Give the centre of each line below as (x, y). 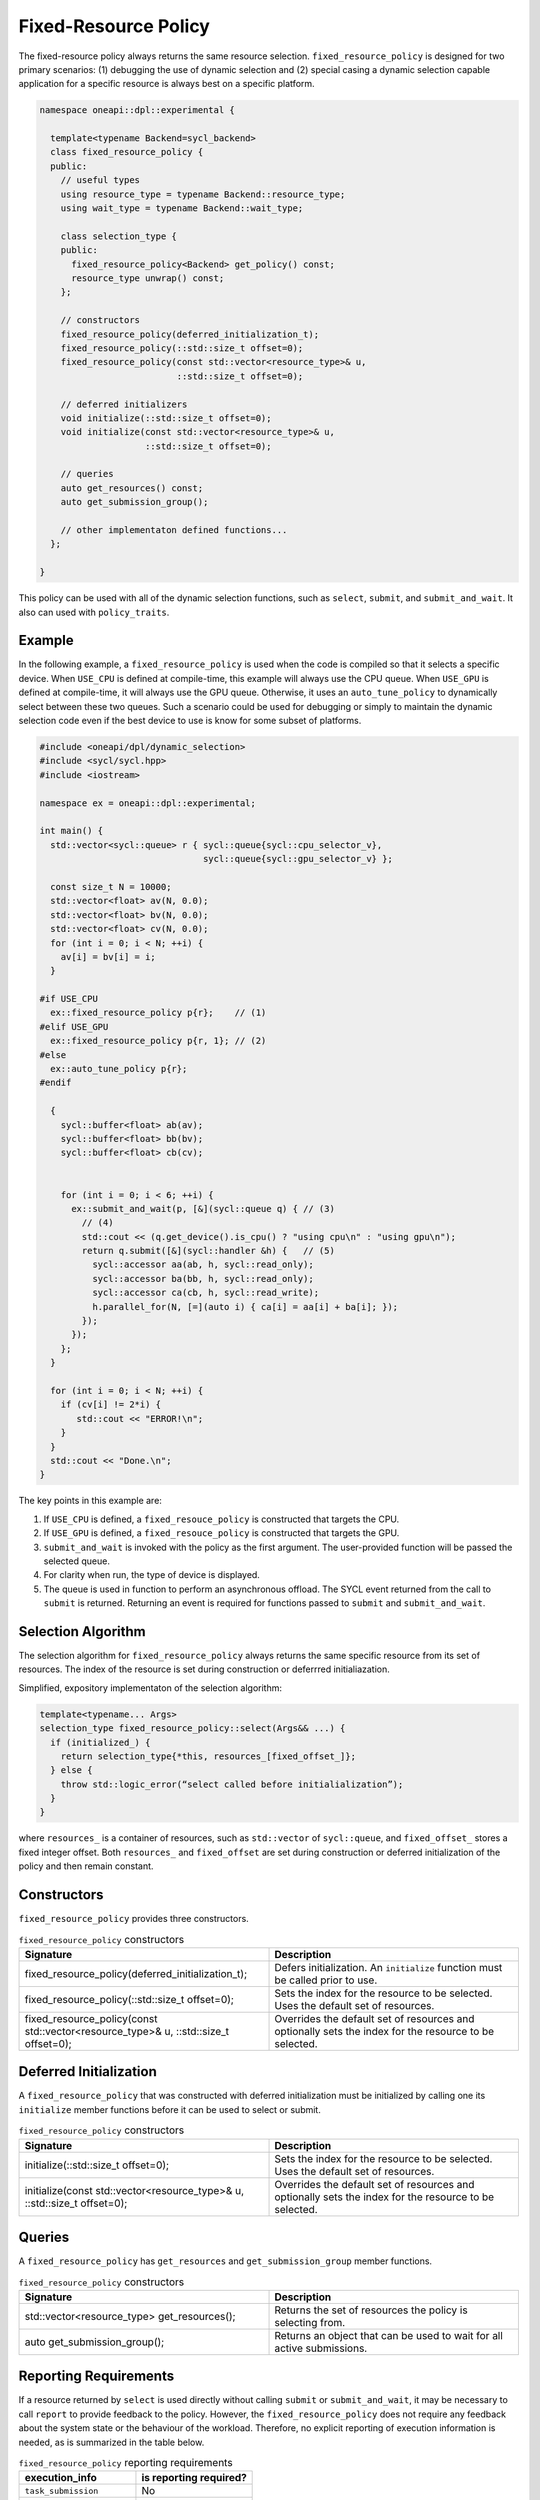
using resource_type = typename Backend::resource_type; (203, 194)
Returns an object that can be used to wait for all (389, 2335)
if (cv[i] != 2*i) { (111, 1404)
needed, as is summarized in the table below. (111, 2442)
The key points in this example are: (90, 1501)
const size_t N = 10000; (111, 886)
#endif (55, 1083)
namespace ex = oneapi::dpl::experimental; (148, 803)
